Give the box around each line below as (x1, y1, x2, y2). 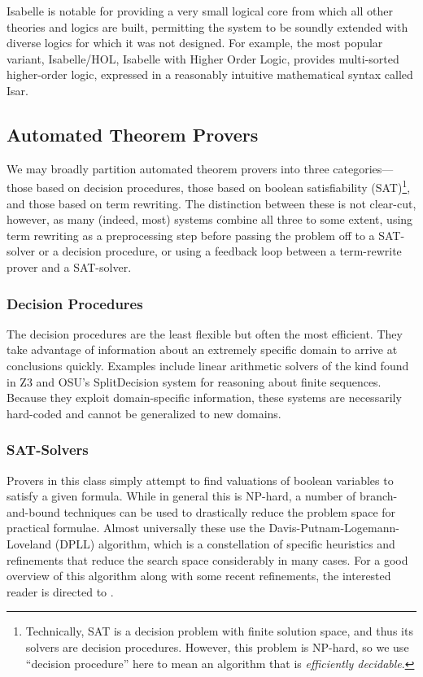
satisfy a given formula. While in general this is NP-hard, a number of (7, 487, 356, 504)
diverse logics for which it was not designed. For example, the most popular (7, 34, 383, 51)
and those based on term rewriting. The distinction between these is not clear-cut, (7, 194, 416, 212)
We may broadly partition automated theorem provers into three (7, 159, 329, 177)
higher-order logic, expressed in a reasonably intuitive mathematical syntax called (7, 66, 413, 83)
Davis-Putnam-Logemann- (268, 519, 399, 536)
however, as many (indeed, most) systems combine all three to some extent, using (7, 211, 413, 228)
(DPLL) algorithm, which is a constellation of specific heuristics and (55, 535, 395, 552)
